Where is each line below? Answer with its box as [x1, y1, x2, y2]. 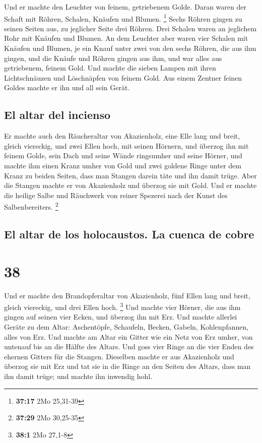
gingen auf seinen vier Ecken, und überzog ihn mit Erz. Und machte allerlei [4, 311, 237, 322]
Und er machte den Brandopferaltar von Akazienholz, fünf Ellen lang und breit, [4, 290, 250, 300]
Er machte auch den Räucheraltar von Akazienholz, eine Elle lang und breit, [4, 131, 240, 141]
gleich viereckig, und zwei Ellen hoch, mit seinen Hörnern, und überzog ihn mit [4, 140, 249, 151]
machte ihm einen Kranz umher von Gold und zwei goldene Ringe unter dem [4, 160, 241, 170]
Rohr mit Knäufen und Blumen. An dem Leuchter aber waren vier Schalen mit [4, 33, 248, 43]
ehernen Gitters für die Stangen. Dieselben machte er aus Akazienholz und [4, 351, 234, 361]
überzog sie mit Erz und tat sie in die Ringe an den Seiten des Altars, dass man [4, 361, 251, 371]
